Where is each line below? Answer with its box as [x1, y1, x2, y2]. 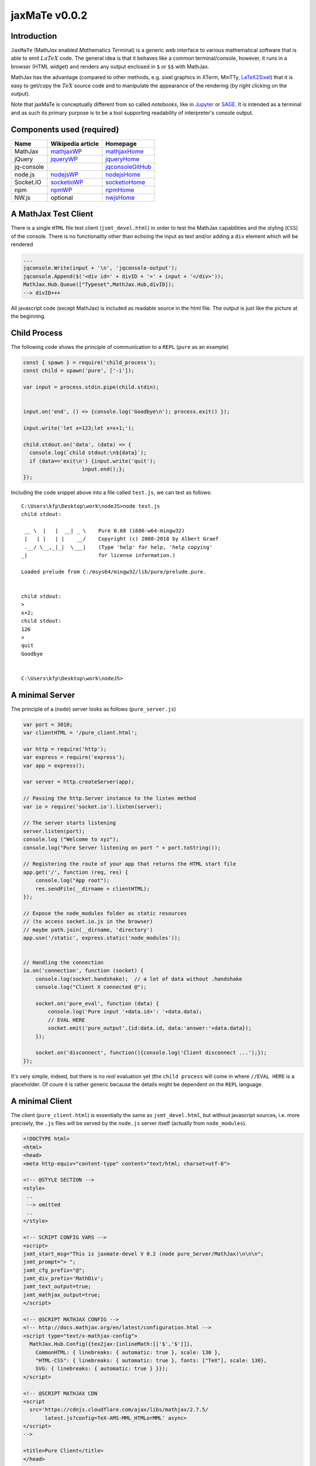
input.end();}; [81, 466, 125, 472]
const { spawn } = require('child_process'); [23, 359, 156, 366]
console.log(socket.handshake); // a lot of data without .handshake [35, 975, 243, 982]
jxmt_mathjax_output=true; [23, 1291, 101, 1298]
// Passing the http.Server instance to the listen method [23, 795, 196, 802]
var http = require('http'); [23, 745, 107, 752]
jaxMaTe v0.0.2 [11, 9, 88, 22]
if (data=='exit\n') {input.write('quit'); [29, 457, 156, 464]
